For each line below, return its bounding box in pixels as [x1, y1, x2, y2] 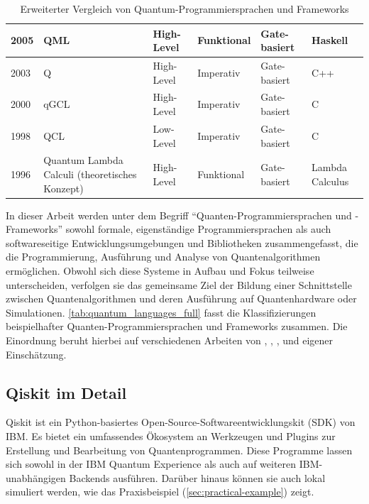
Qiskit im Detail [6, 381, 127, 403]
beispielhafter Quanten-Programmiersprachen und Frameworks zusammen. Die [6, 319, 348, 334]
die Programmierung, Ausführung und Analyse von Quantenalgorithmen [6, 249, 321, 264]
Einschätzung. [6, 346, 67, 361]
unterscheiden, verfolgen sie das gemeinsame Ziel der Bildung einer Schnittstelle [6, 277, 352, 292]
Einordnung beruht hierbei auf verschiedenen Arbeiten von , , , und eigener [6, 332, 334, 347]
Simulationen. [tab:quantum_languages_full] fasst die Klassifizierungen [6, 305, 316, 319]
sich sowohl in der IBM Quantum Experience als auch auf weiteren [6, 456, 297, 471]
